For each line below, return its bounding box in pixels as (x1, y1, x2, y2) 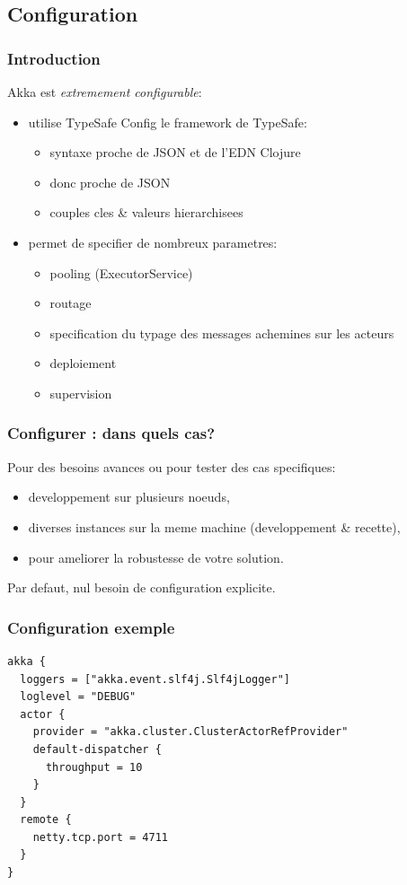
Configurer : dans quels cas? (7, 422, 216, 444)
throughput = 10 (45, 760, 143, 774)
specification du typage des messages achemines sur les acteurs (49, 323, 394, 342)
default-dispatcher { (32, 742, 162, 756)
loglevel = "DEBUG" (20, 690, 137, 704)
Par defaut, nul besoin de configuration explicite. (7, 578, 276, 597)
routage (49, 294, 92, 312)
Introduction (7, 47, 101, 69)
